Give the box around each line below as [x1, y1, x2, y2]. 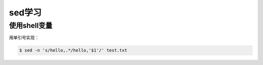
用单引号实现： [9, 35, 39, 40]
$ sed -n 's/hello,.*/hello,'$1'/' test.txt [19, 48, 128, 53]
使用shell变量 [9, 21, 53, 30]
